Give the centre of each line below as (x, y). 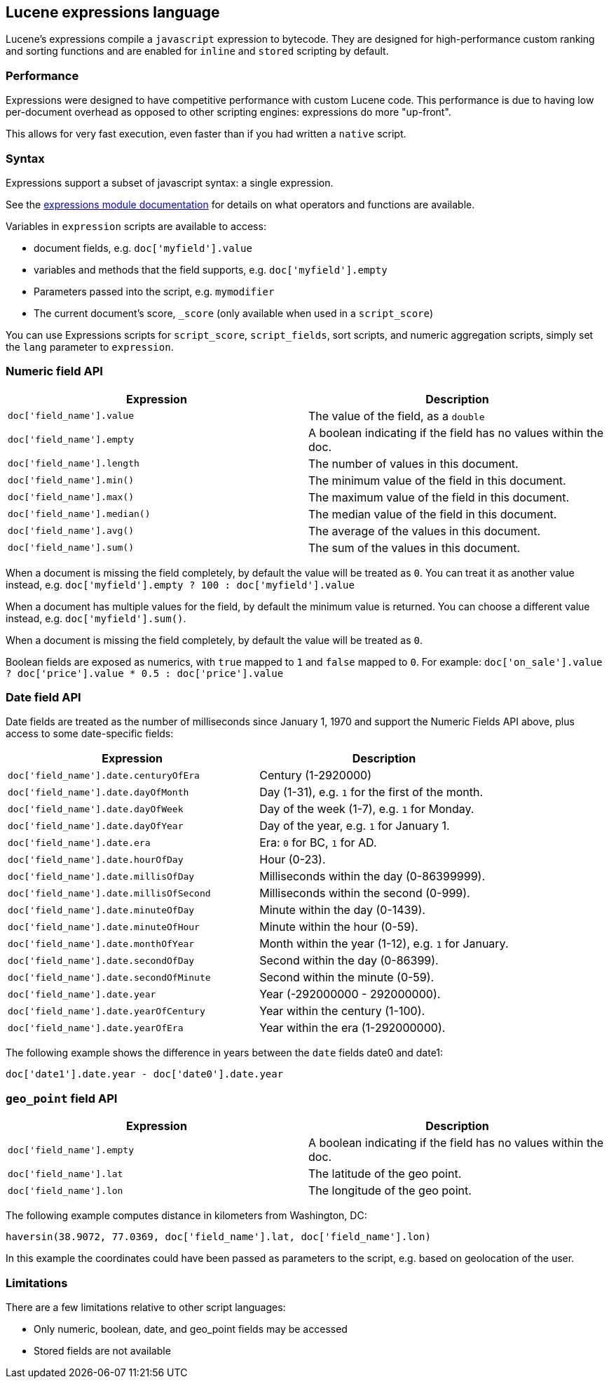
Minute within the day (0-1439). (342, 910)
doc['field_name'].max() (71, 497)
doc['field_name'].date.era (79, 842)
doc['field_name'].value (71, 416)
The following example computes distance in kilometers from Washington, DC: (186, 1216)
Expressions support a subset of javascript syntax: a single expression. (170, 182)
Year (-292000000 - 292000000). (350, 994)
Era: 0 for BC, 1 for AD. (318, 843)
